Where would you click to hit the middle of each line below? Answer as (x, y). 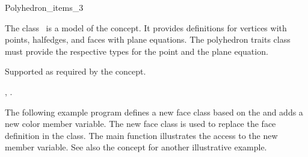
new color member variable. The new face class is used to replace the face (140, 124)
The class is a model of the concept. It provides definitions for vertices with (146, 27)
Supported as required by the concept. (75, 71)
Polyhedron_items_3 (44, 7)
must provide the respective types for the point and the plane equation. (137, 51)
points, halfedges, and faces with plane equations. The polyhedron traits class (148, 39)
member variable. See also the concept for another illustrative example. (136, 147)
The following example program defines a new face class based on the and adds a (154, 112)
